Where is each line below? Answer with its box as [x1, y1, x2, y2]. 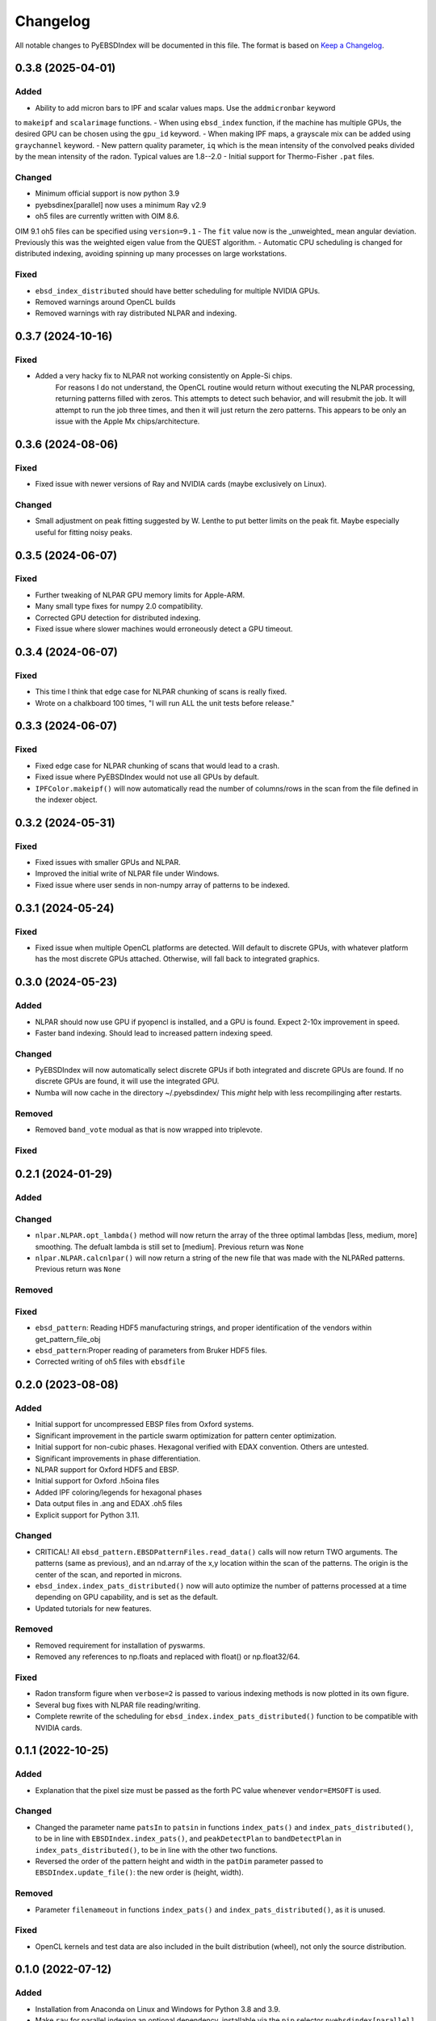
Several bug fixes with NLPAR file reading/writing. [35, 1700, 201, 1710]
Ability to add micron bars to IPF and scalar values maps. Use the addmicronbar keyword [35, 103, 336, 112]
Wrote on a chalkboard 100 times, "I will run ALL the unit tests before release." [35, 698, 295, 707]
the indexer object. [35, 795, 98, 804]
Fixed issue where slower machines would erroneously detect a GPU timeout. [35, 624, 293, 634]
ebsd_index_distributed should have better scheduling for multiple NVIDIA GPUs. [35, 285, 321, 295]
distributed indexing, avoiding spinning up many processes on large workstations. [15, 249, 287, 259]
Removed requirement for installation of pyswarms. [35, 1640, 206, 1650]
